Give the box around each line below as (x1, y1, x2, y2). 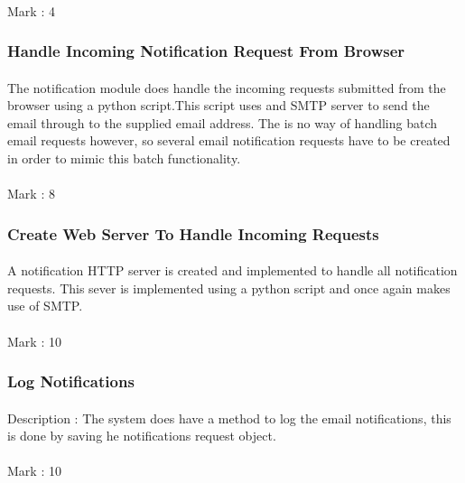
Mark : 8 (7, 184, 55, 203)
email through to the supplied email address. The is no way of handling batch (7, 113, 438, 132)
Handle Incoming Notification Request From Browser (7, 40, 405, 62)
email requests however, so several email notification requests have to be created (7, 131, 451, 150)
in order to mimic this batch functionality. (7, 149, 241, 167)
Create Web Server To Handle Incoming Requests (7, 222, 379, 245)
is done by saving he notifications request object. (7, 426, 276, 445)
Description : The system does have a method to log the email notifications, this (7, 408, 451, 427)
